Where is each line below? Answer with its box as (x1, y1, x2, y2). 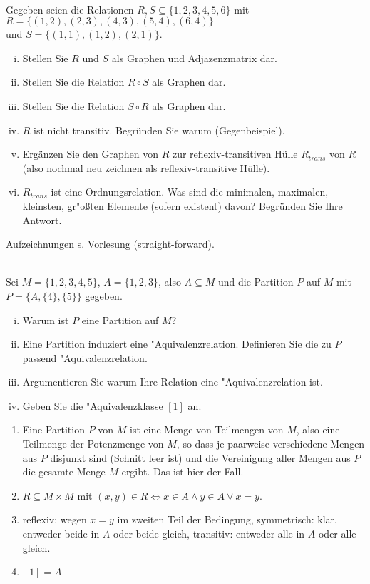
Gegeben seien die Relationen (6, 1, 134, 16)
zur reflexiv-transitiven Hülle (172, 146, 298, 161)
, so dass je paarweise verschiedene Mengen (176, 436, 365, 451)
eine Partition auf (81, 312, 159, 327)
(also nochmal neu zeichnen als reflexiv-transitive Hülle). (22, 160, 270, 175)
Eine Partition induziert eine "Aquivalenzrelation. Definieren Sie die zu (22, 336, 332, 351)
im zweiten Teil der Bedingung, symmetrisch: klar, (117, 512, 337, 527)
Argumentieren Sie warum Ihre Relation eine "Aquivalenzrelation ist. (22, 374, 323, 389)
